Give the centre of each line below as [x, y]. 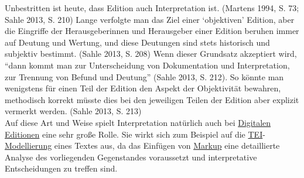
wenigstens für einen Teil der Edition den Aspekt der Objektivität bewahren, [143, 88]
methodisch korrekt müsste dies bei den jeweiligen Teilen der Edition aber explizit [152, 99]
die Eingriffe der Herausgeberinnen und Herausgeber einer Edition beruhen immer [152, 31]
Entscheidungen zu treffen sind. [61, 168]
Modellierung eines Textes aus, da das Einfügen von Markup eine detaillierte [142, 146]
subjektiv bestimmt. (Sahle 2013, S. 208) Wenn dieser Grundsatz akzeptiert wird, [151, 54]
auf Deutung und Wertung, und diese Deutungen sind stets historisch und [137, 42]
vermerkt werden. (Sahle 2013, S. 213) [73, 111]
